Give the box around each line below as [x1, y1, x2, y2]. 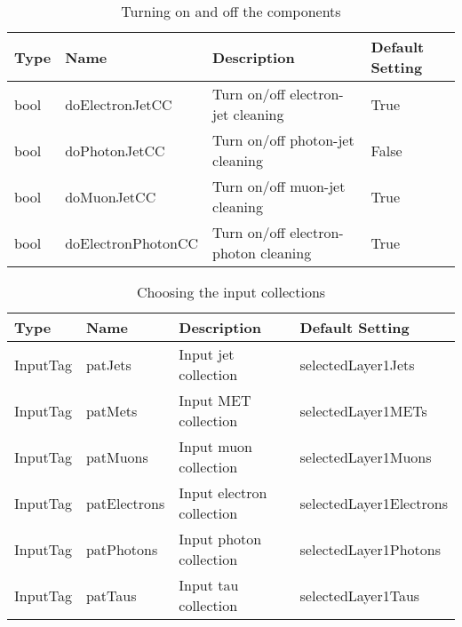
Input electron [179, 482, 267, 503]
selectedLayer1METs [299, 400, 427, 421]
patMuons [85, 446, 148, 467]
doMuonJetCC [65, 186, 156, 207]
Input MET [179, 390, 251, 410]
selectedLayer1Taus [299, 584, 420, 606]
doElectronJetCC [65, 93, 172, 115]
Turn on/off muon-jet [212, 176, 346, 196]
